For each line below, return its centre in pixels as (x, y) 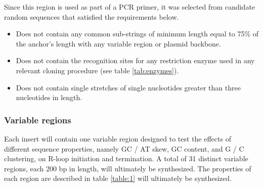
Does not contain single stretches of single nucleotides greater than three (128, 87)
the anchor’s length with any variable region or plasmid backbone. (118, 43)
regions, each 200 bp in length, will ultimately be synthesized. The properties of (128, 168)
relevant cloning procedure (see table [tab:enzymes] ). (97, 70)
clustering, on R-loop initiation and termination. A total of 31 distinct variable (126, 158)
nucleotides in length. (49, 97)
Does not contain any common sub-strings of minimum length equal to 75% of (137, 34)
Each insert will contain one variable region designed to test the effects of (118, 138)
